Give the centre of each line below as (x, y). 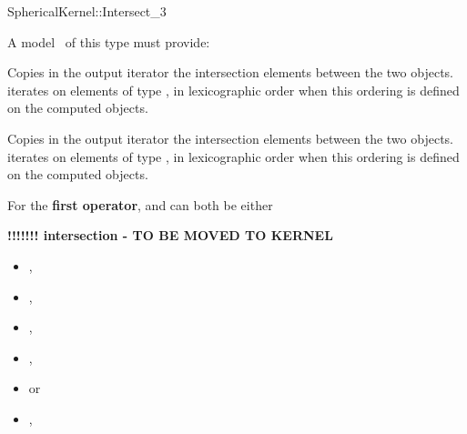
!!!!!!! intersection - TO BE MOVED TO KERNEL (170, 235)
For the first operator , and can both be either (140, 204)
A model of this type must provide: (109, 41)
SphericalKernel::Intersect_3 (87, 11)
